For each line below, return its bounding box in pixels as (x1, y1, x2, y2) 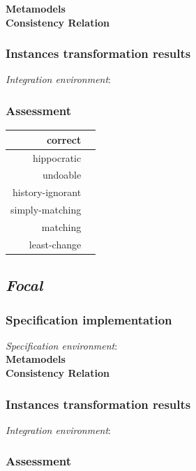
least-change (29, 237, 82, 251)
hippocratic (32, 150, 82, 165)
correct (46, 132, 82, 147)
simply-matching (10, 202, 82, 217)
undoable (42, 167, 82, 182)
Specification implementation (6, 311, 172, 328)
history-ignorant (13, 185, 82, 200)
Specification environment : (6, 338, 118, 352)
